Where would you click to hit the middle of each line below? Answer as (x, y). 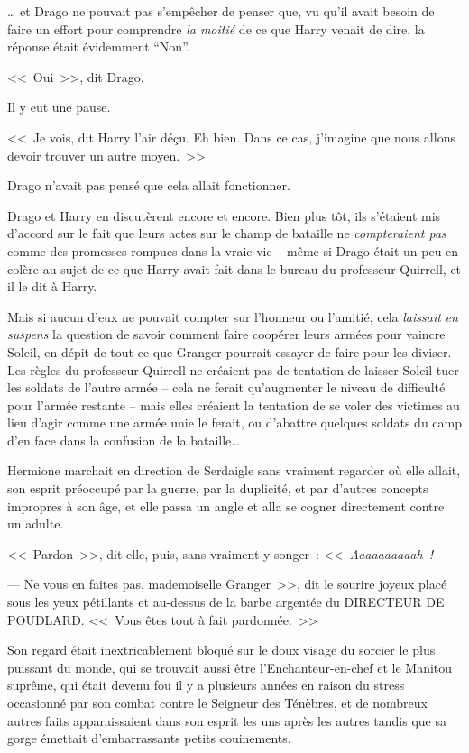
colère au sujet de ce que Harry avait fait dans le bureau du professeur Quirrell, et (234, 268)
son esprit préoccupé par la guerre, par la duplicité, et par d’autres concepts (218, 488)
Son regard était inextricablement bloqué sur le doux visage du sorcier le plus (221, 650)
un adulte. (36, 523)
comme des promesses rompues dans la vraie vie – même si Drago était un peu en (233, 250)
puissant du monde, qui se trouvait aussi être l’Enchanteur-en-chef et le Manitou (230, 667)
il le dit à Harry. (52, 286)
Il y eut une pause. (59, 107)
